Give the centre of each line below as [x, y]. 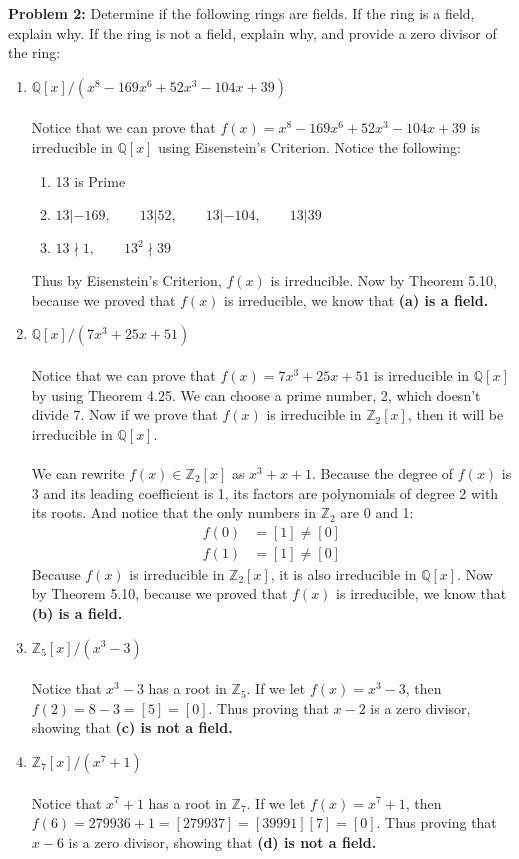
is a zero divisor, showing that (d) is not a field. [222, 841]
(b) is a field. [77, 612]
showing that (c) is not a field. [132, 727]
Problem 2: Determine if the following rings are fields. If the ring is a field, [241, 13]
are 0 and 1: [377, 512]
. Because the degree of [383, 472]
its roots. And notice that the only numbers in [174, 512]
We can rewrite [78, 472]
